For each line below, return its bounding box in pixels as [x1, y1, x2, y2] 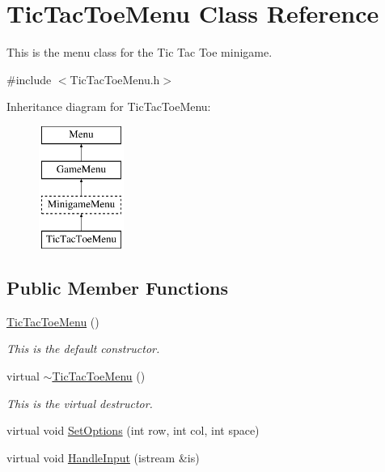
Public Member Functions [6, 275, 228, 300]
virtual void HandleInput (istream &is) [6, 449, 200, 466]
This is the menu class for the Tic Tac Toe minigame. [6, 44, 273, 61]
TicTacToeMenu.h [70, 70, 160, 87]
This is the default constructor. [6, 340, 160, 357]
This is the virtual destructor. [6, 394, 153, 411]
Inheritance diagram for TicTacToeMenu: [6, 98, 211, 115]
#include [6, 70, 52, 87]
